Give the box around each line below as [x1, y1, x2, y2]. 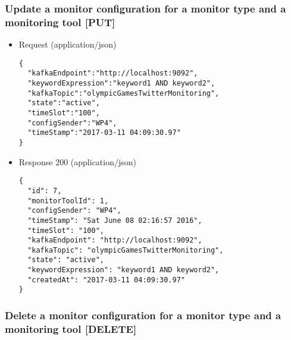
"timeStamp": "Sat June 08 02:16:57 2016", [27, 216, 202, 225]
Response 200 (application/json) [18, 155, 137, 168]
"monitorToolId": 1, [27, 196, 109, 205]
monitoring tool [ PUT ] [5, 14, 115, 29]
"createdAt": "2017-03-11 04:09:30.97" [27, 275, 185, 284]
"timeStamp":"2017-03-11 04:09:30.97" [27, 128, 181, 137]
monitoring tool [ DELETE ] [5, 321, 137, 336]
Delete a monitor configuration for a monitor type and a [5, 308, 281, 323]
